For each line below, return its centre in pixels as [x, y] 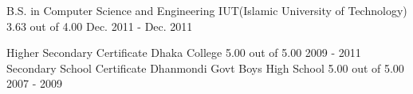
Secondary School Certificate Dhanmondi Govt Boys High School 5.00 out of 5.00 [205, 68]
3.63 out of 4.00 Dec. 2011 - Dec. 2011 [100, 26]
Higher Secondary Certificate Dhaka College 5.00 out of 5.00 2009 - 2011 [184, 53]
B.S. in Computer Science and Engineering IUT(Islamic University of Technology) [207, 10]
